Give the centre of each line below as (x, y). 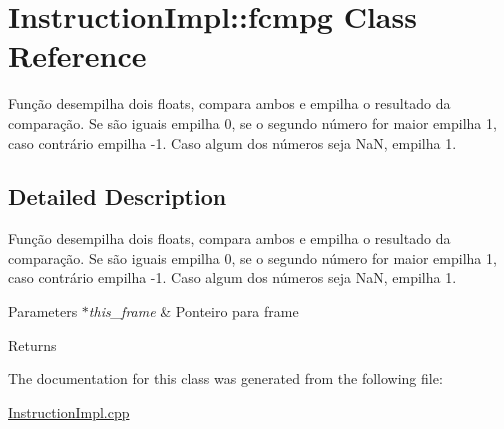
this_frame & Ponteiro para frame (193, 311)
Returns (32, 344)
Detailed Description (117, 196)
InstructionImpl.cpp (69, 411)
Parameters (43, 311)
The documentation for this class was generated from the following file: (225, 378)
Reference (77, 55)
